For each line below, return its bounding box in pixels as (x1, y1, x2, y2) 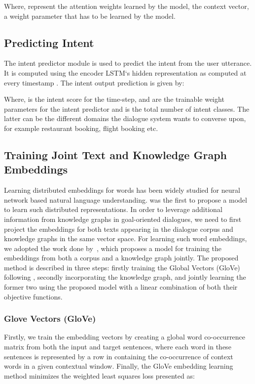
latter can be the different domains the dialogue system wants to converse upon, (4, 113, 246, 124)
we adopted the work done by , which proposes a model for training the (4, 243, 221, 253)
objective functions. (4, 291, 63, 301)
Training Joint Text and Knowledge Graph (4, 147, 227, 162)
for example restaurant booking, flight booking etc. (4, 123, 158, 133)
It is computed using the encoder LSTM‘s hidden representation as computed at (4, 67, 247, 78)
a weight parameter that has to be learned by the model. (4, 10, 176, 21)
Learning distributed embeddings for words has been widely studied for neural (4, 185, 240, 195)
